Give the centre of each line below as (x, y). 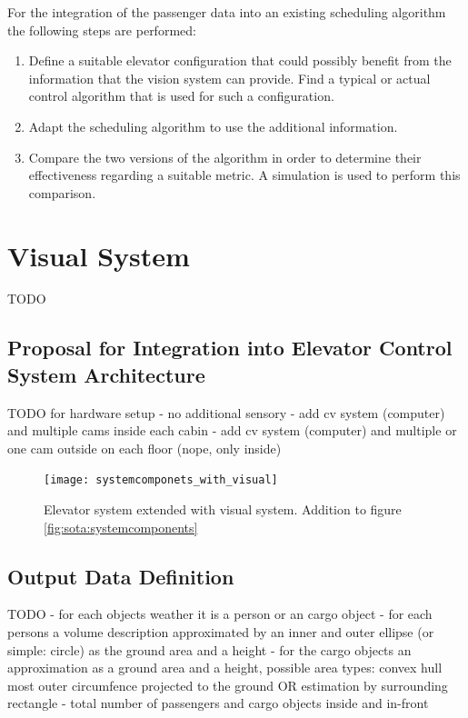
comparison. (62, 192)
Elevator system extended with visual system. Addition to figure (223, 509)
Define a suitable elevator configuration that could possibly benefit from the (240, 60)
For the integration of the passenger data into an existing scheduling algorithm (227, 12)
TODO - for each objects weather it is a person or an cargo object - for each (220, 614)
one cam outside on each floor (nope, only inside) (144, 448)
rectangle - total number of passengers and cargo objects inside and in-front (218, 703)
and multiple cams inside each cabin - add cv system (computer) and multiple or (232, 430)
